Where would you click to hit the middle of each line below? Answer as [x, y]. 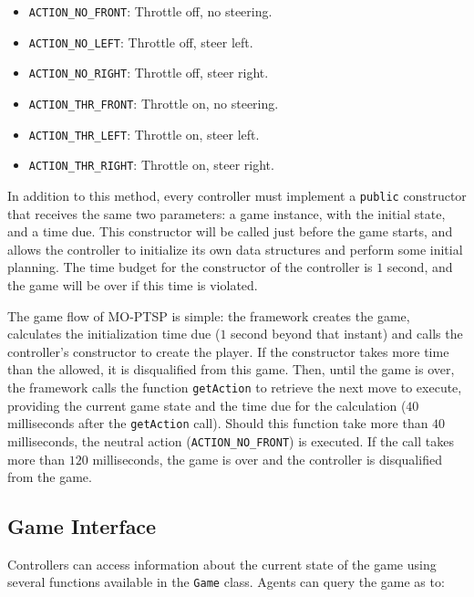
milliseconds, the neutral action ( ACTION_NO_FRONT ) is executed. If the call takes [231, 440]
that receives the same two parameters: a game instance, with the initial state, [227, 213]
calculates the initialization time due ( [114, 334]
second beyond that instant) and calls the [347, 334]
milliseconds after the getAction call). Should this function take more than [218, 423]
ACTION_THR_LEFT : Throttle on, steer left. [144, 134]
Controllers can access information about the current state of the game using [222, 564]
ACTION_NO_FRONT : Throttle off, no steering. [150, 11]
